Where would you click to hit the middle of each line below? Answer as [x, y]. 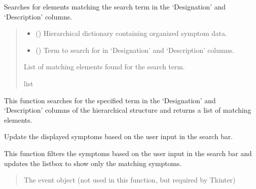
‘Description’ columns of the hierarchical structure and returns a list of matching [128, 110]
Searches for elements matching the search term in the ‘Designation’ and [115, 6]
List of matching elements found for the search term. [104, 67]
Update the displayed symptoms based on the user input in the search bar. [119, 136]
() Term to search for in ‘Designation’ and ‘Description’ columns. [135, 50]
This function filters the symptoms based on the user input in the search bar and [128, 153]
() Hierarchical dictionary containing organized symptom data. [131, 33]
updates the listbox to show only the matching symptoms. [93, 163]
